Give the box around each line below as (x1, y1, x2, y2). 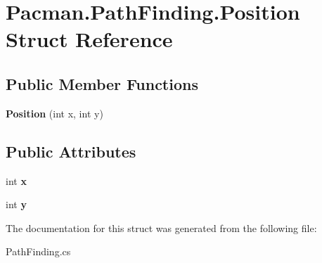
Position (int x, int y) (6, 105, 103, 120)
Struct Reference (6, 25, 173, 53)
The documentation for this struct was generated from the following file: (6, 220, 317, 235)
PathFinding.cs (6, 244, 71, 259)
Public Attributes (6, 140, 136, 162)
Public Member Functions (6, 72, 198, 94)
